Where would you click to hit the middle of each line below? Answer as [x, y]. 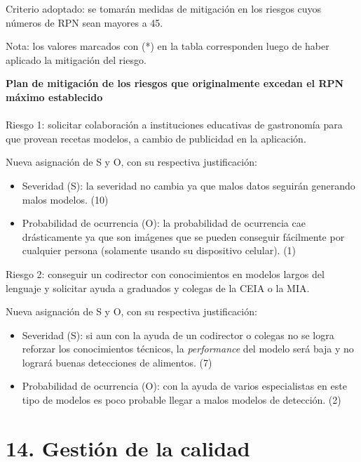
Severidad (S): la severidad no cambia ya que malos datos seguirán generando [189, 185]
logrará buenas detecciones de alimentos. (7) [117, 362]
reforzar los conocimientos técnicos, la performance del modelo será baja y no [188, 349]
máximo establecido [54, 97]
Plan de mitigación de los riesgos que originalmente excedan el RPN [175, 83]
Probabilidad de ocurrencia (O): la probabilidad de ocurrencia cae [164, 223]
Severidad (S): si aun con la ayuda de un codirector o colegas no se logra [178, 335]
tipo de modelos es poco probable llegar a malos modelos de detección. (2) [182, 400]
